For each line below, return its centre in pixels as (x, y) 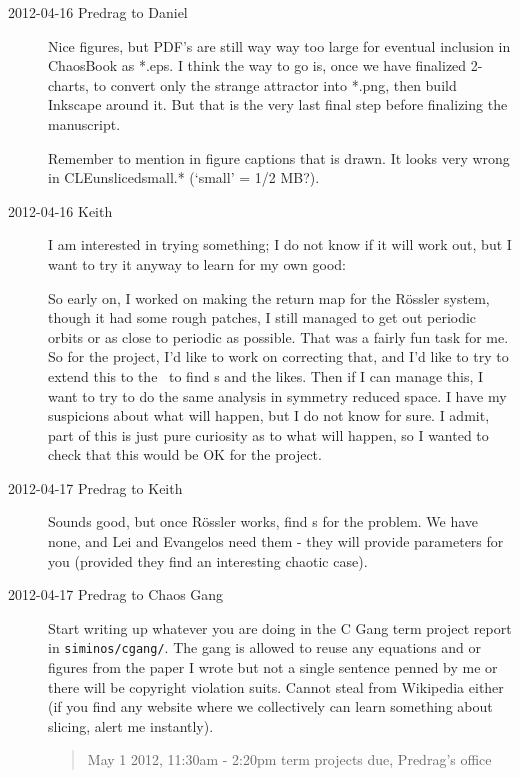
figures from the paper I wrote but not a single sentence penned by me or (273, 667)
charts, (68, 84)
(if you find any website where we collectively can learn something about (270, 706)
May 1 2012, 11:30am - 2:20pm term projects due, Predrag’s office (289, 759)
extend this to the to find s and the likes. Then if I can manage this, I (266, 375)
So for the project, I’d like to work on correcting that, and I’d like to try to (278, 356)
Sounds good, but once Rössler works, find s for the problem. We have (263, 521)
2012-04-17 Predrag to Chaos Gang (116, 594)
